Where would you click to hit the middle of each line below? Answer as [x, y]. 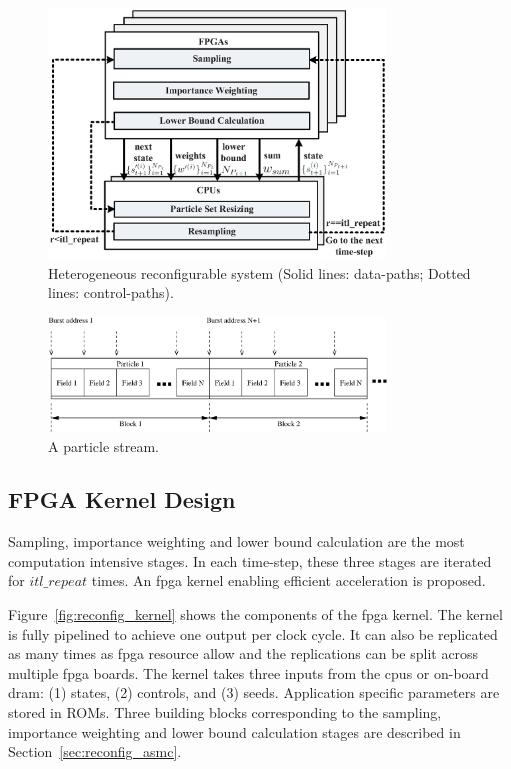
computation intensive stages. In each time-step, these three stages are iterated [250, 560]
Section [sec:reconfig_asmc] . [95, 751]
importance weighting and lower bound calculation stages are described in [234, 731]
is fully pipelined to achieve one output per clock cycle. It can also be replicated [253, 633]
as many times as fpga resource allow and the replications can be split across [243, 653]
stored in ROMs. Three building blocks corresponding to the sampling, [225, 712]
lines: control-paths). [111, 292]
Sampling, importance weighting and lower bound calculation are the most [236, 541]
